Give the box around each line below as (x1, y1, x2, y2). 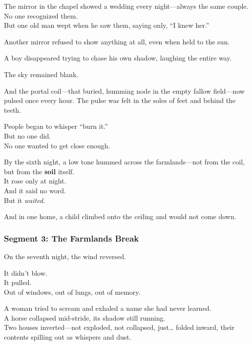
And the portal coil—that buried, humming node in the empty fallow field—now (4, 85, 245, 96)
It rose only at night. (4, 176, 66, 186)
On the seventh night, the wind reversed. (4, 251, 126, 261)
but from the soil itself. (4, 166, 75, 176)
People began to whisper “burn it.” (4, 121, 108, 131)
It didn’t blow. (4, 267, 47, 278)
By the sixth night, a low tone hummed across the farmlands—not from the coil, (4, 157, 245, 167)
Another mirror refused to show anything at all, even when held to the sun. (4, 36, 230, 46)
